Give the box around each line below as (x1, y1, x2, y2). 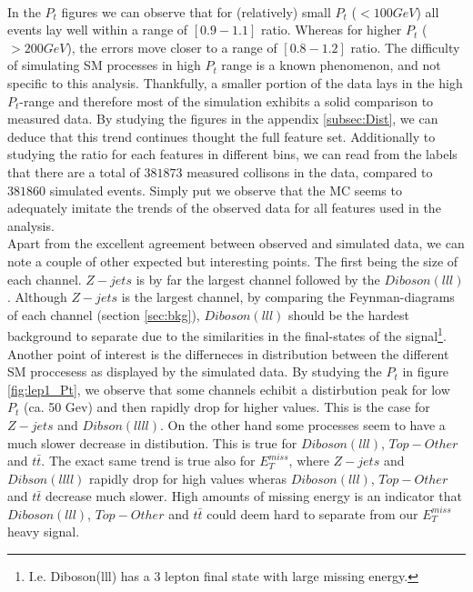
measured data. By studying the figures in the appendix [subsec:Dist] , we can (7, 109, 438, 128)
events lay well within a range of (7, 20, 188, 39)
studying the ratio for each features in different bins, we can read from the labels (7, 145, 458, 164)
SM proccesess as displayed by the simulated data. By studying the (7, 362, 382, 381)
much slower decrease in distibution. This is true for (7, 433, 297, 452)
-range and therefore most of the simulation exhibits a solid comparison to (19, 91, 434, 110)
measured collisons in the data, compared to (186, 162, 433, 181)
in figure (402, 362, 449, 381)
